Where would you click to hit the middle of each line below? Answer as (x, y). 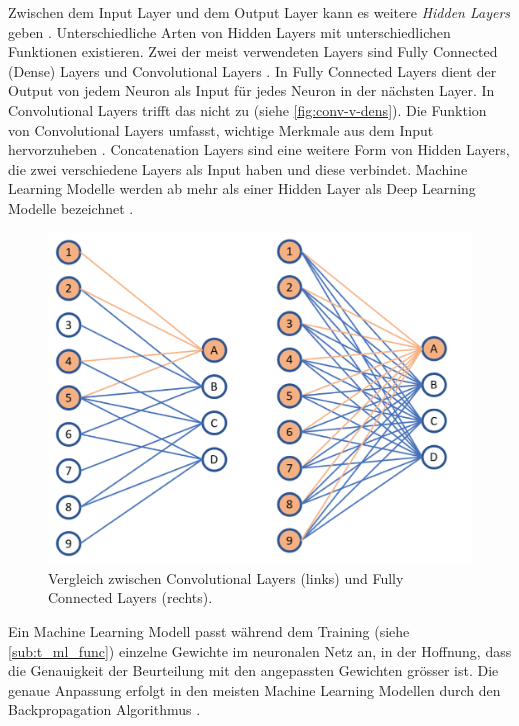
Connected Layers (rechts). (130, 597)
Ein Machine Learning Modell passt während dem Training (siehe (209, 630)
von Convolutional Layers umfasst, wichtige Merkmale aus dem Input (221, 129)
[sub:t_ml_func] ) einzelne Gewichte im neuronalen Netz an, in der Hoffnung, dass (260, 650)
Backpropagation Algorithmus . (104, 709)
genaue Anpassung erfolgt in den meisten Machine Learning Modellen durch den (254, 689)
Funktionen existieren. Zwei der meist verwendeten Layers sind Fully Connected (253, 51)
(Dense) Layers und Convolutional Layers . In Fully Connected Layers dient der (252, 70)
